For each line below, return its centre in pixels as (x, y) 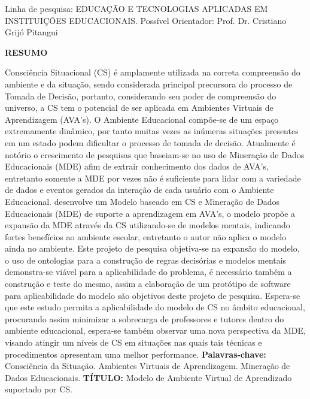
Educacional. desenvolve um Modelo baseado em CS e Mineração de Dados (142, 201)
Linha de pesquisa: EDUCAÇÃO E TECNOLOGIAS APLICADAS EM (136, 8)
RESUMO (26, 52)
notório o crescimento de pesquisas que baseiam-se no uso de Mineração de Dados (155, 154)
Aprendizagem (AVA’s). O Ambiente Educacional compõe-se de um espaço (142, 119)
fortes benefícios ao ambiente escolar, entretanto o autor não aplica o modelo (146, 236)
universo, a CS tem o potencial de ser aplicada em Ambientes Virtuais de (139, 108)
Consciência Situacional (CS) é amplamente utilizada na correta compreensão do (153, 72)
